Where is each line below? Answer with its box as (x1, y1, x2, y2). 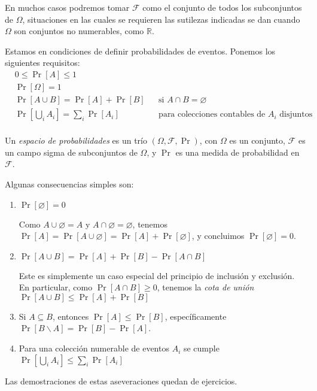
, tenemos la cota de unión (157, 281, 254, 293)
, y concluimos (191, 229, 245, 242)
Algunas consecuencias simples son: (5, 177, 134, 190)
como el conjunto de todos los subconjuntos (142, 1, 302, 13)
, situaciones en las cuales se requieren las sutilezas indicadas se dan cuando (22, 13, 300, 25)
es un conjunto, (229, 134, 285, 147)
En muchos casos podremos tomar (5, 1, 130, 13)
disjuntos (279, 110, 313, 119)
